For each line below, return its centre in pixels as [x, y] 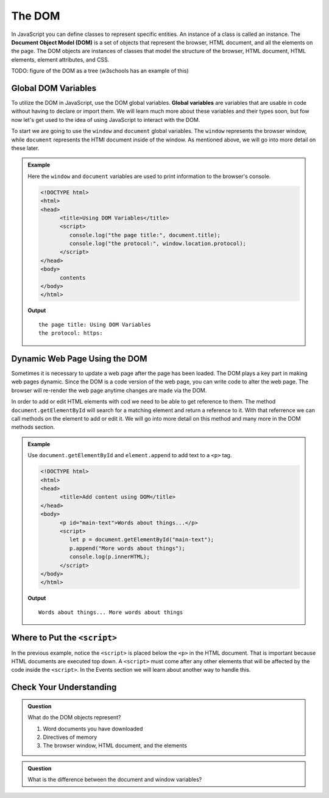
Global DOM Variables [54, 88]
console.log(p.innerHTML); [110, 557]
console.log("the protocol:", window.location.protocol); [158, 244]
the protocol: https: [71, 333]
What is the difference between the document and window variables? [115, 780]
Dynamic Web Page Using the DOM [79, 359]
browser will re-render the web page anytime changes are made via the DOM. [109, 390]
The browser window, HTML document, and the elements [115, 746]
